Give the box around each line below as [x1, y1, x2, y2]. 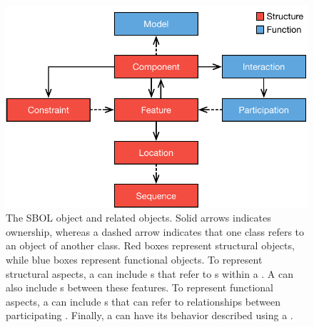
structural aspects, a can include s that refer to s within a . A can [6, 266, 294, 281]
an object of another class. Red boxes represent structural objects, [6, 238, 295, 253]
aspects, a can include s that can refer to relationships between [6, 294, 281, 308]
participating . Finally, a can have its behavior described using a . [6, 308, 293, 323]
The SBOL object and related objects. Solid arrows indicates [6, 210, 271, 225]
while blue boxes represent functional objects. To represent [6, 252, 263, 267]
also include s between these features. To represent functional [6, 280, 273, 295]
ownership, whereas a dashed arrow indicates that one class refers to [6, 224, 305, 239]
